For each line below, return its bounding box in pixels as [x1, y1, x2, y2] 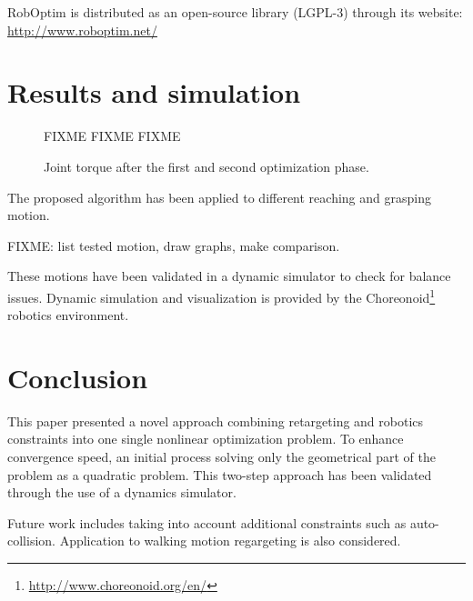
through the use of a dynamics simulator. [7, 483, 236, 502]
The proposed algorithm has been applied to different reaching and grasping [7, 187, 431, 206]
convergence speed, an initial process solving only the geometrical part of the [7, 447, 437, 466]
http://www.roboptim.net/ [7, 20, 157, 39]
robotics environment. [7, 306, 129, 325]
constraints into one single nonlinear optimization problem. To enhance [7, 429, 404, 448]
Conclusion [7, 358, 148, 396]
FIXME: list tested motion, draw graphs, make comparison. [7, 235, 340, 255]
